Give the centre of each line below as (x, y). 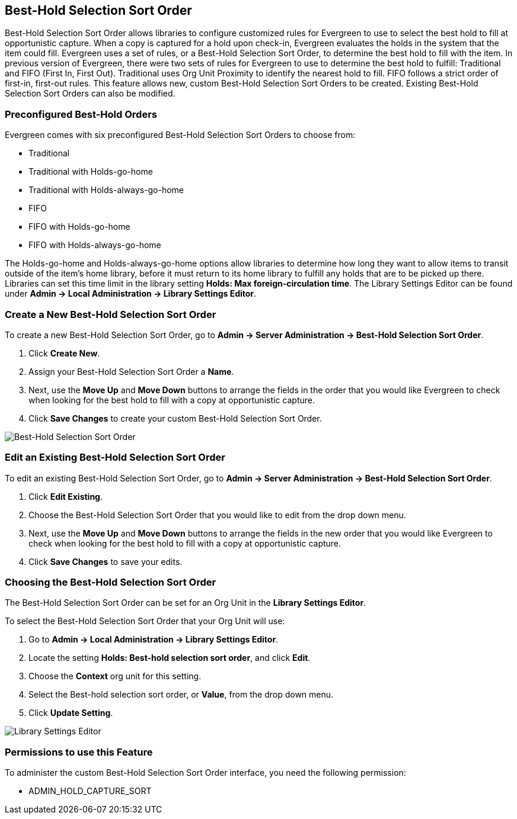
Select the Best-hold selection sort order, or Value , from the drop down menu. (181, 695)
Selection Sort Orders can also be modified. (90, 94)
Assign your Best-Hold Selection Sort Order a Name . (131, 371)
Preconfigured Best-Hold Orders (81, 114)
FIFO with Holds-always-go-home (95, 245)
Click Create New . (64, 353)
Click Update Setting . (71, 713)
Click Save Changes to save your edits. (106, 561)
